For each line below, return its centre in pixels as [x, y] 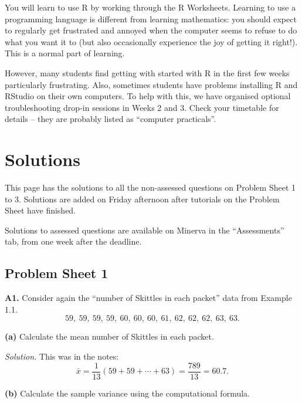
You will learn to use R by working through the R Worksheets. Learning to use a [150, 7]
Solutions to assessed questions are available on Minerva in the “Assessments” [145, 230]
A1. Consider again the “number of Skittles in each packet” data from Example [148, 298]
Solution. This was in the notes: [62, 356]
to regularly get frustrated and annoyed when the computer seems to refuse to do [151, 30]
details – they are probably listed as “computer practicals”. [111, 119]
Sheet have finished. [40, 210]
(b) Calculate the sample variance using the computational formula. [127, 393]
